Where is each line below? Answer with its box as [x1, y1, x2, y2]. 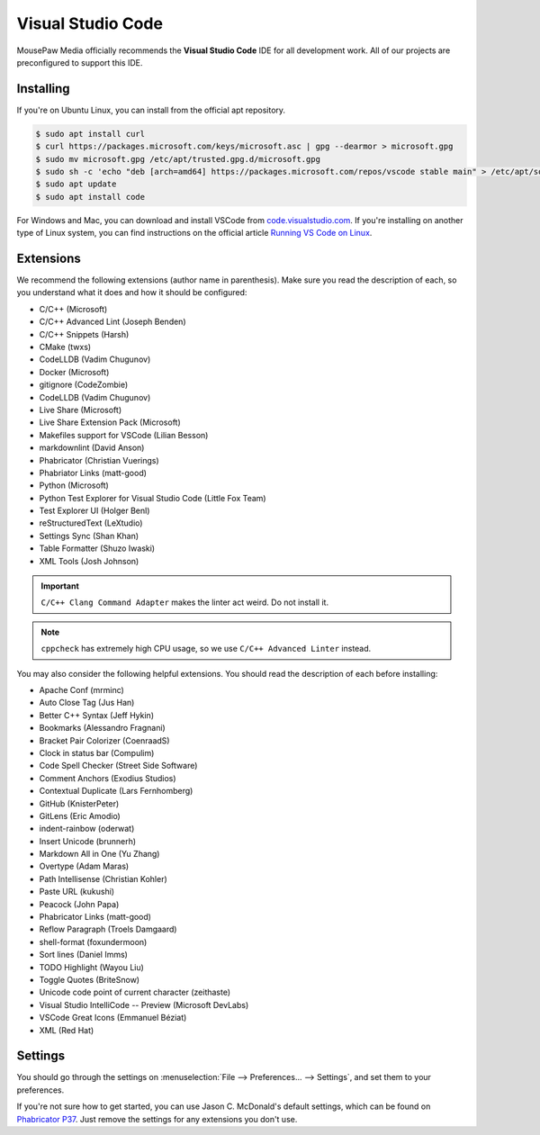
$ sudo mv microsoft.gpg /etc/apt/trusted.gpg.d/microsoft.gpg [35, 154, 321, 164]
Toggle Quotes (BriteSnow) [39, 974, 139, 985]
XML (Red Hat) [39, 1024, 94, 1035]
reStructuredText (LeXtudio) [39, 518, 143, 528]
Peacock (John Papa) [39, 898, 120, 909]
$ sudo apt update [35, 179, 117, 189]
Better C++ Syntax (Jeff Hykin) [39, 709, 155, 720]
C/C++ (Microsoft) [39, 303, 108, 314]
